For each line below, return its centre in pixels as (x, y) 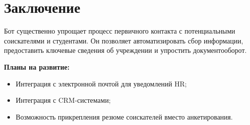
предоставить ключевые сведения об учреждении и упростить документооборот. (125, 50)
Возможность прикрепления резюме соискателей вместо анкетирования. (124, 116)
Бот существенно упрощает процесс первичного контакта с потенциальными (120, 31)
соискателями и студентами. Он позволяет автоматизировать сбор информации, (124, 40)
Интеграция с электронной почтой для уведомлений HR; (101, 83)
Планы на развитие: (37, 66)
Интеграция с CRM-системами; (63, 100)
